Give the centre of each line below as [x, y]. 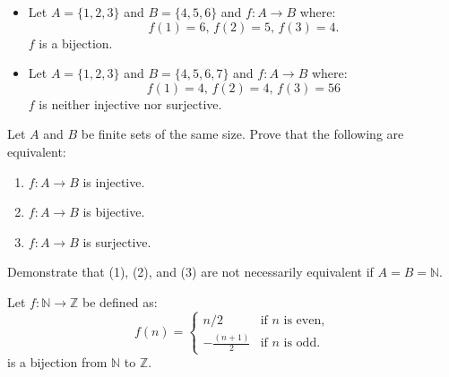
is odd [300, 343]
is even [302, 320]
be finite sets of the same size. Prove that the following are [242, 134]
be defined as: [120, 301]
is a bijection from [57, 362]
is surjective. [117, 241]
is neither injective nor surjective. [130, 103]
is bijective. [114, 212]
